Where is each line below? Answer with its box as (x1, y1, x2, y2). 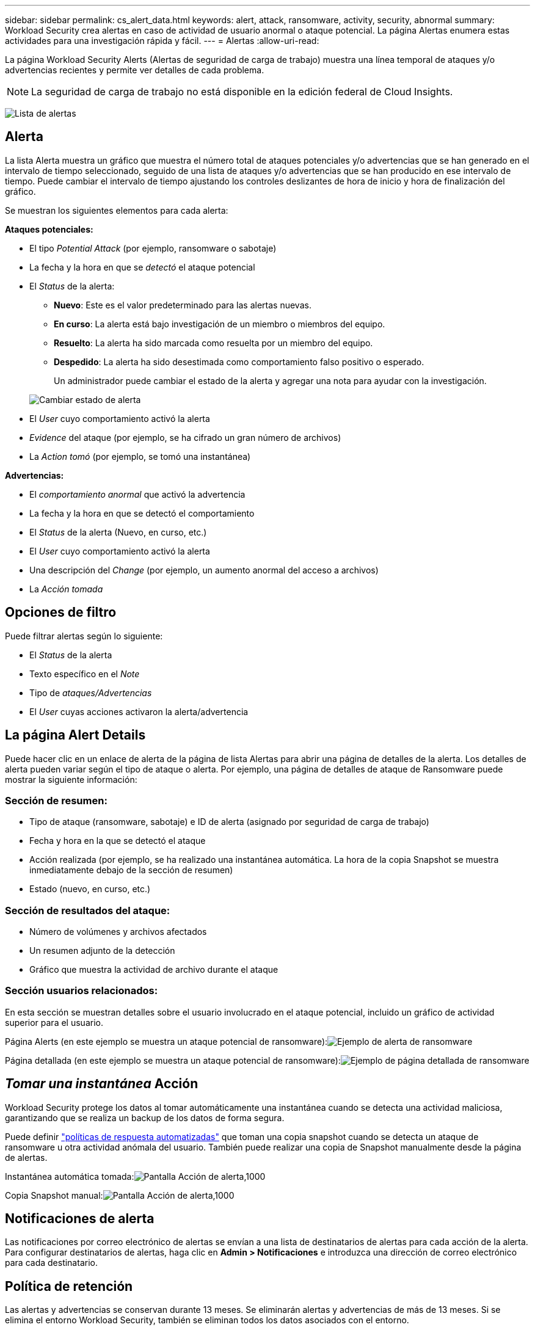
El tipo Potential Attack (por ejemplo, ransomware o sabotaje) (29, 242, 277, 253)
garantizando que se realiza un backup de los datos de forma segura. (5, 1112, 285, 1123)
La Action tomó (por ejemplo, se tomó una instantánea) (29, 451, 251, 462)
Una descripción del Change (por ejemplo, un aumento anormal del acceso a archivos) (29, 564, 379, 575)
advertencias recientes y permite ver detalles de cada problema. (5, 65, 264, 75)
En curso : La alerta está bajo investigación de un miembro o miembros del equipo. (54, 318, 385, 329)
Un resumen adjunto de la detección (29, 945, 175, 956)
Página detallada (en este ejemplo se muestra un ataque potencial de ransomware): (5, 1055, 341, 1066)
